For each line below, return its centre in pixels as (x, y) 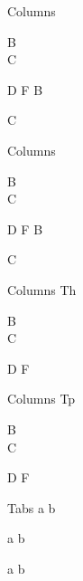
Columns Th (42, 289)
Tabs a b (32, 507)
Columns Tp (41, 399)
